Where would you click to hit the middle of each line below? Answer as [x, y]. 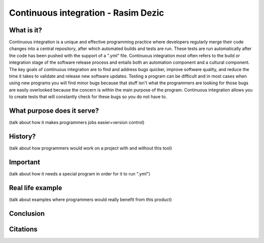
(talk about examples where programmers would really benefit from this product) [90, 199]
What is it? [26, 30]
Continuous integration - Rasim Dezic [87, 13]
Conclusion [27, 213]
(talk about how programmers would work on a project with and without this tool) [90, 148]
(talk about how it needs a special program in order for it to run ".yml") [80, 173]
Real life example [35, 188]
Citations [23, 229]
